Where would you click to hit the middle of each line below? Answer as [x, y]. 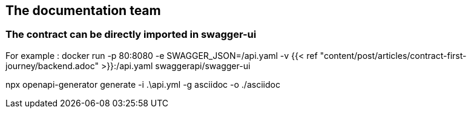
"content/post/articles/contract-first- [393, 55]
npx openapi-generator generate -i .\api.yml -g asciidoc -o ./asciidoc [143, 84]
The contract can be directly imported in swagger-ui [131, 35]
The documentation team [83, 11]
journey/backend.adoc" [52, 66]
